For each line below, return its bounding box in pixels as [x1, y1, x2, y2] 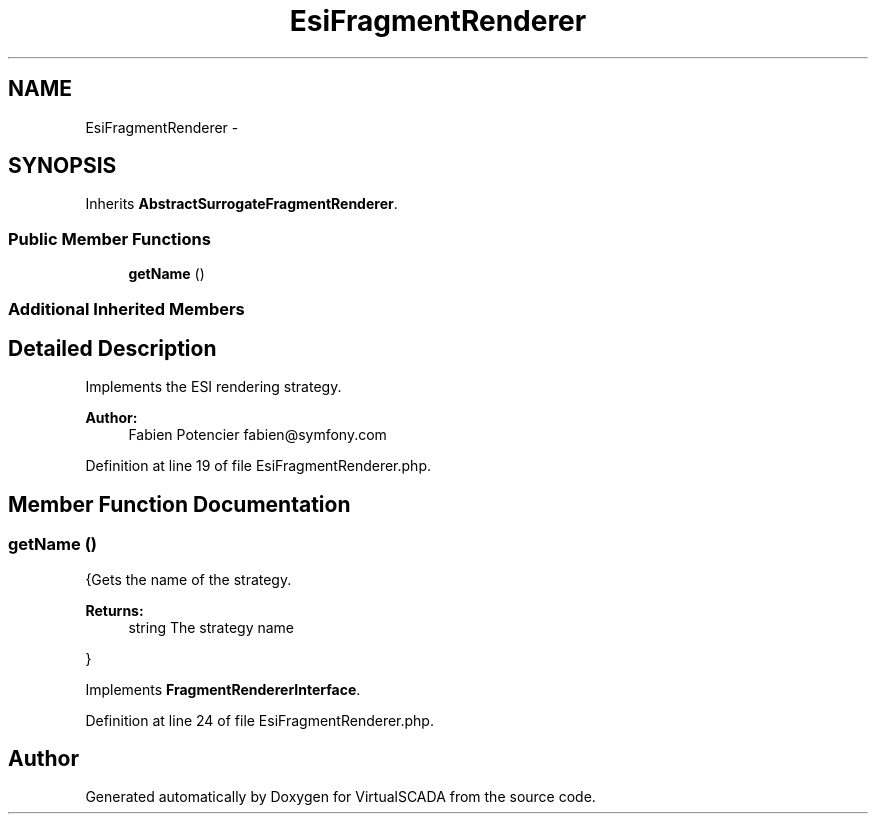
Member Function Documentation [8, 491, 351, 517]
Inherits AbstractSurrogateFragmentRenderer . [85, 195, 398, 213]
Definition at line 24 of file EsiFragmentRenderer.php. [85, 711, 434, 729]
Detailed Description [8, 335, 217, 361]
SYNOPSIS [8, 153, 117, 179]
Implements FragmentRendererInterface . [85, 680, 361, 698]
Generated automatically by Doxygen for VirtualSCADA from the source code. [85, 788, 596, 806]
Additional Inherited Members [8, 298, 245, 319]
